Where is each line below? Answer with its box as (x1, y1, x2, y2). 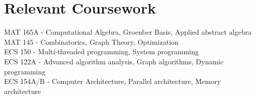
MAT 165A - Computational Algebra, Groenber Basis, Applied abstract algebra (4, 27, 252, 37)
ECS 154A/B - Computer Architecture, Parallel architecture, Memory (4, 76, 221, 86)
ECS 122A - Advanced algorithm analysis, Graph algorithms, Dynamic (4, 56, 224, 66)
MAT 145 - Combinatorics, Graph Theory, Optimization (4, 36, 179, 47)
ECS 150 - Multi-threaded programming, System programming (4, 46, 199, 57)
